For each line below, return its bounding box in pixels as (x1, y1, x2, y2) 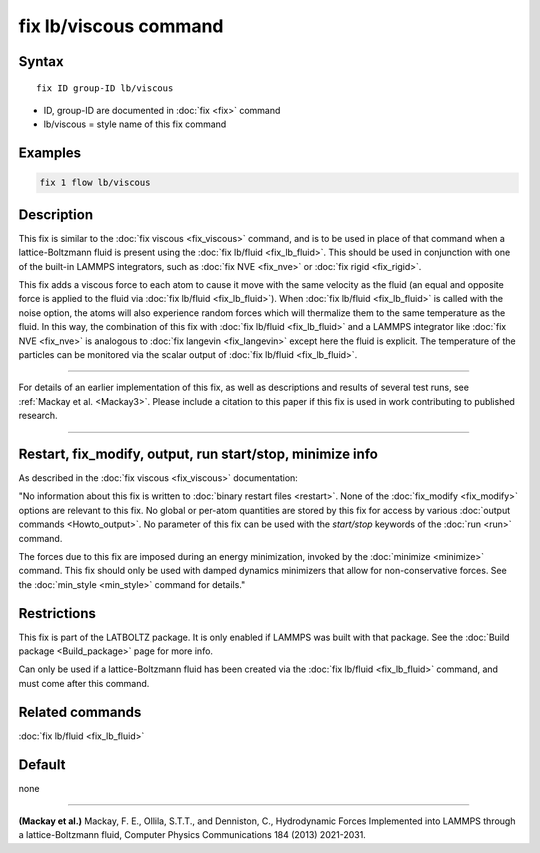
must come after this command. (18, 677, 150, 689)
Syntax (18, 53, 64, 70)
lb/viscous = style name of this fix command (43, 118, 227, 130)
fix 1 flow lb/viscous (39, 177, 151, 189)
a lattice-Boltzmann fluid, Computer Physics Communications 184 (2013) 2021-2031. (18, 829, 367, 841)
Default (18, 756, 66, 773)
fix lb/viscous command (18, 15, 224, 37)
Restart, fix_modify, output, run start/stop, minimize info (18, 445, 379, 462)
